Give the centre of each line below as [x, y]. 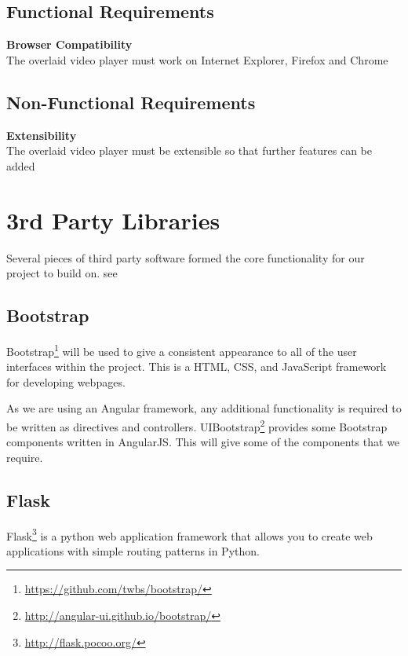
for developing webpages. [66, 381]
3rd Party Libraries [113, 220]
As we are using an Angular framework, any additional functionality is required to [204, 408]
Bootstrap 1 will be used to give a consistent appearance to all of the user [182, 350]
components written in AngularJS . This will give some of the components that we [203, 442]
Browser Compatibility [69, 44]
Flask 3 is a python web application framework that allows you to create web [189, 534]
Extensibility [42, 135]
